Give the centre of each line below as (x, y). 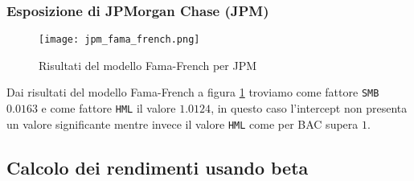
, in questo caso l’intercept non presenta (309, 108)
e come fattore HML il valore (109, 108)
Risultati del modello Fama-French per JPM (148, 65)
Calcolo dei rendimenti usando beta (158, 167)
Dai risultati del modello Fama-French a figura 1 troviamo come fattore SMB (193, 92)
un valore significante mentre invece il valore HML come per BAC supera (182, 123)
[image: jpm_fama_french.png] (119, 40)
